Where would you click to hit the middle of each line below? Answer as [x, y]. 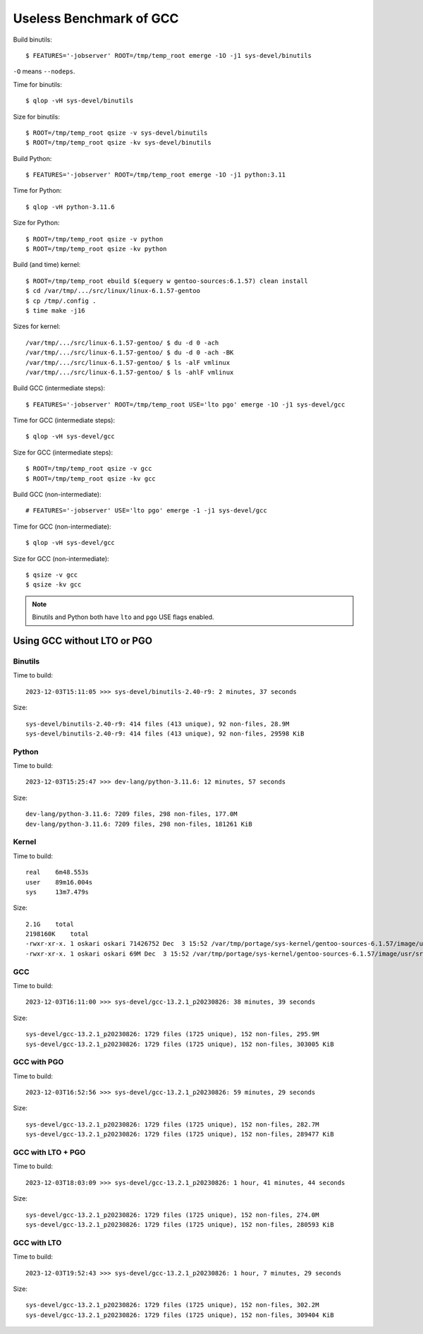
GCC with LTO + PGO [49, 1153]
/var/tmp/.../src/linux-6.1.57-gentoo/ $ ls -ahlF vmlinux [130, 372]
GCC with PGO [38, 1062]
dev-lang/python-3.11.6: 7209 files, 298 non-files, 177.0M [131, 814]
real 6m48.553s [57, 872]
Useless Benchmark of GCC [96, 18]
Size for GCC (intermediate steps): [63, 452]
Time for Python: [37, 191]
